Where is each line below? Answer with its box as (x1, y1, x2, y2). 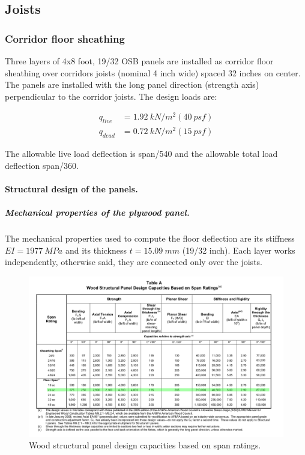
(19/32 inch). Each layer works (182, 243, 295, 256)
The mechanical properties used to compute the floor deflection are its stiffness (5, 232, 295, 245)
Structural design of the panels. (5, 182, 138, 195)
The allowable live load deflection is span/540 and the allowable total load (5, 147, 278, 160)
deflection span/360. (5, 159, 79, 171)
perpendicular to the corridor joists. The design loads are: (5, 90, 217, 102)
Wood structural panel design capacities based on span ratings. (29, 439, 261, 451)
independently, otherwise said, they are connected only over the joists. (5, 255, 262, 268)
